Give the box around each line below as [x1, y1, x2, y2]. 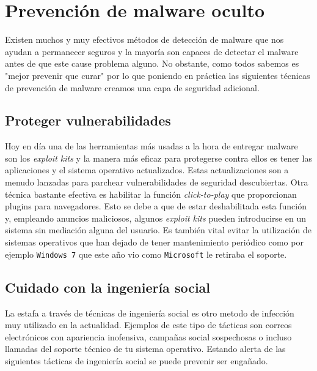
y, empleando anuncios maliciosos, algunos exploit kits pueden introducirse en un [5, 211, 307, 224]
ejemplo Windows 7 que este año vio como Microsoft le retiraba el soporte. [5, 247, 287, 260]
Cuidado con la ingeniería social [5, 277, 211, 296]
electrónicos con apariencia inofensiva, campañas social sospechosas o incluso [5, 330, 292, 343]
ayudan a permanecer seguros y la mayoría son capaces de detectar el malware [5, 45, 299, 58]
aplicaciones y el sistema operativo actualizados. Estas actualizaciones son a [5, 163, 289, 176]
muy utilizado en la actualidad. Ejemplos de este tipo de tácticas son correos [5, 318, 292, 331]
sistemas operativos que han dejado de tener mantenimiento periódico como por [5, 236, 304, 249]
